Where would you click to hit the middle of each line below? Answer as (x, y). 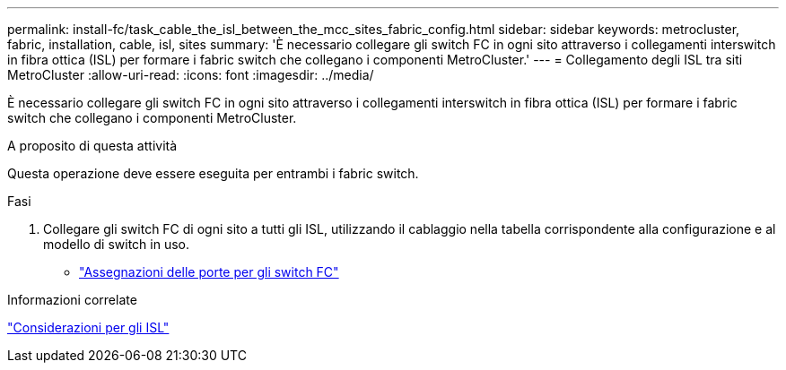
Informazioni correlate (72, 300)
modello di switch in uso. (116, 244)
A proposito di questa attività (92, 146)
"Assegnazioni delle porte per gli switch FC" (209, 272)
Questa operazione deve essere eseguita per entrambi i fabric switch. (213, 173)
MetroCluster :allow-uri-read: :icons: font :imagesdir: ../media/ (191, 75)
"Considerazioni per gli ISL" (88, 327)
